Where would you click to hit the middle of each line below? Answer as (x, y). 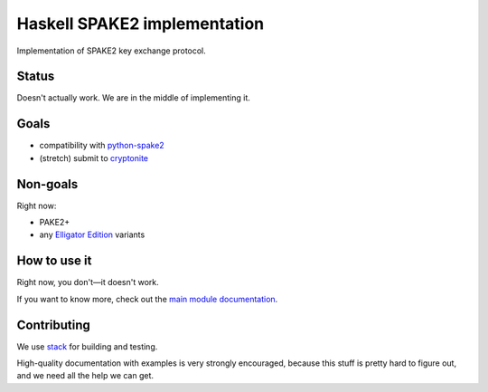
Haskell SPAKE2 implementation (141, 24)
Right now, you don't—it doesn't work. (88, 282)
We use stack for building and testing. (87, 346)
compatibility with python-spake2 (102, 146)
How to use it (54, 261)
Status (36, 76)
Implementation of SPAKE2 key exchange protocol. (112, 51)
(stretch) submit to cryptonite (94, 158)
